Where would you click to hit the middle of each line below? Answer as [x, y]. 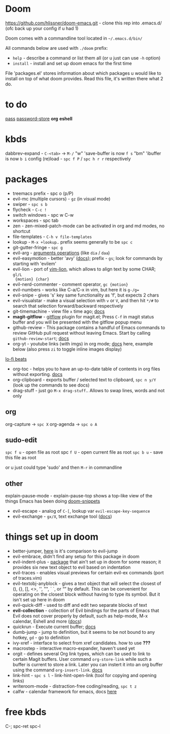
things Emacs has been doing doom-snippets [53, 501]
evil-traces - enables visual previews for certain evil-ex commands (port [88, 573]
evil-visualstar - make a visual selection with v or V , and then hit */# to [86, 300]
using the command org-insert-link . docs [57, 670]
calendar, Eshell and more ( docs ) [47, 622]
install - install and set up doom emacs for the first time [72, 63]
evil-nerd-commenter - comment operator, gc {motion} [70, 284]
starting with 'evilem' [35, 263]
